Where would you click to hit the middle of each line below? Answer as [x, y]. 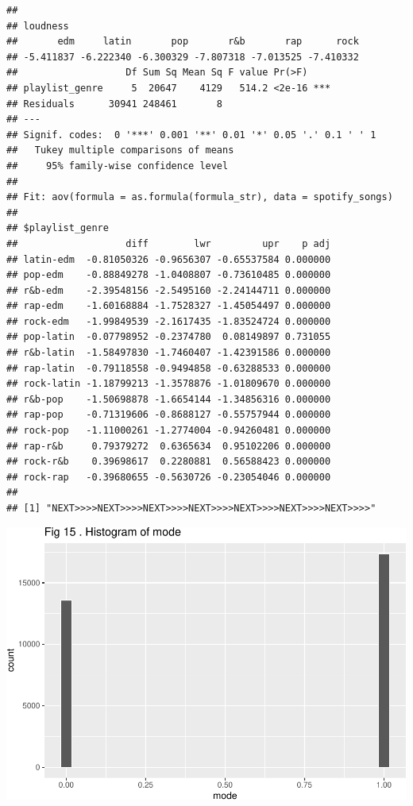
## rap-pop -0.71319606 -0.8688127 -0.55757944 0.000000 [169, 415]
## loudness [38, 26]
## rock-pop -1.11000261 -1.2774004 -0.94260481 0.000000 [169, 431]
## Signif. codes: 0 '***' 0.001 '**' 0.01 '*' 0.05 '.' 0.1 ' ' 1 [191, 135]
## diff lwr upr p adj [169, 243]
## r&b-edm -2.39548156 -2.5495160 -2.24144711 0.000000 [169, 290]
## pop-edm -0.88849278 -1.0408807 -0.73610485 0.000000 [169, 275]
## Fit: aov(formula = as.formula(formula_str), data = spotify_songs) [200, 197]
